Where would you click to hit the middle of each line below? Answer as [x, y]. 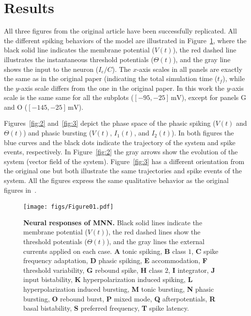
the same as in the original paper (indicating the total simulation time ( [111, 78]
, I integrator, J [192, 270]
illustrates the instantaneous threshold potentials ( [79, 59]
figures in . [20, 190]
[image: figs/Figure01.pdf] [69, 207]
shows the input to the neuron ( [51, 69]
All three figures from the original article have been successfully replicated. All [120, 31]
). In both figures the [203, 133]
